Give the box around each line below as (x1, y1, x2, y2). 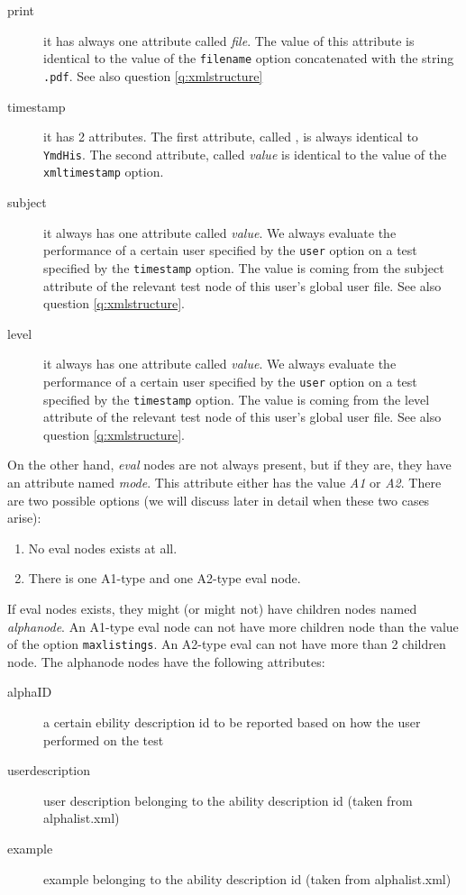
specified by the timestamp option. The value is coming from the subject (43, 258, 444, 277)
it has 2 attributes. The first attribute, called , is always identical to (43, 127, 418, 146)
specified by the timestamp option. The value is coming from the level (43, 389, 430, 408)
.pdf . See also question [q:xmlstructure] (43, 66, 263, 85)
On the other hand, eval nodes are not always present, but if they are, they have (7, 455, 452, 474)
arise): (7, 508, 41, 527)
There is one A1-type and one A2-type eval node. (28, 569, 301, 588)
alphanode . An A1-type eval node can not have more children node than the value (7, 616, 459, 635)
